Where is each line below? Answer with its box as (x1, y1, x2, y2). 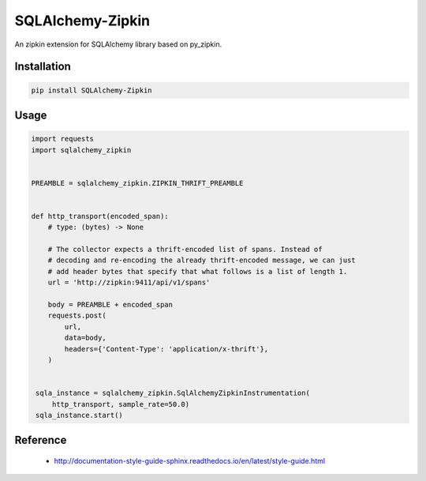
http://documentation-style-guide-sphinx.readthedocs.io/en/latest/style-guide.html (54, 456, 326, 465)
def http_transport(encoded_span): (31, 212, 169, 220)
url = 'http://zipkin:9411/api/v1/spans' (47, 278, 211, 287)
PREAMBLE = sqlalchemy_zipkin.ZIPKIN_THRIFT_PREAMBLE (31, 178, 244, 187)
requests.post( (47, 311, 106, 320)
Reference (14, 434, 67, 447)
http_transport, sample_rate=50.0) (51, 400, 189, 408)
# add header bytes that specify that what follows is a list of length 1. (47, 267, 348, 276)
